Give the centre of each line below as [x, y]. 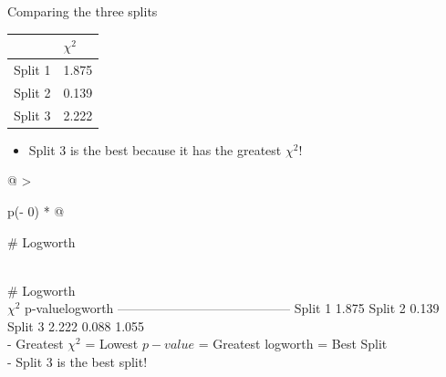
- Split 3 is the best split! [78, 362]
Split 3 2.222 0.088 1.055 [76, 325]
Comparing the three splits [83, 11]
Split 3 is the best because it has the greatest [155, 149]
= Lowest [112, 344]
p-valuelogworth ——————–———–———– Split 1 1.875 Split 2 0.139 [232, 308]
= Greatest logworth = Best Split [293, 344]
